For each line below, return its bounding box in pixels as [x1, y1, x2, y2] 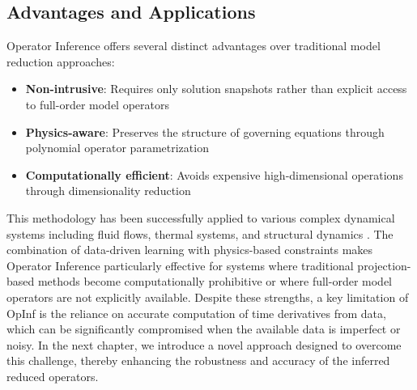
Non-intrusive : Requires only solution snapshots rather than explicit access [25, 80, 407, 97]
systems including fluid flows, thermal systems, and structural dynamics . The [6, 225, 394, 242]
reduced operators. [6, 367, 99, 384]
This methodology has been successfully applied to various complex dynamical [6, 209, 395, 226]
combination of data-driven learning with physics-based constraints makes [6, 241, 373, 258]
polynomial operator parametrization [25, 139, 209, 156]
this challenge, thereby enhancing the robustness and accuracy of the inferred [6, 352, 390, 369]
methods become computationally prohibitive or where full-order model [37, 273, 392, 290]
